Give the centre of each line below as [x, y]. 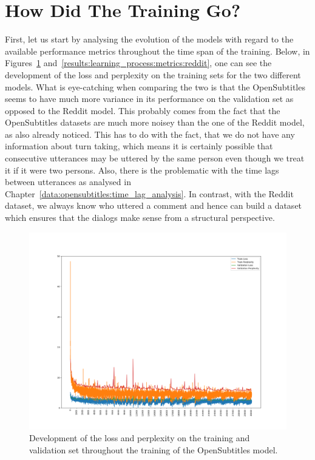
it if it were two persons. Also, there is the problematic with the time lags [142, 170]
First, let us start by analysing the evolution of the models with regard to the [149, 39]
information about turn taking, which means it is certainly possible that [139, 146]
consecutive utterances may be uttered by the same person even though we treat [155, 158]
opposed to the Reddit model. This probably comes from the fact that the [143, 110]
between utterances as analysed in [68, 182]
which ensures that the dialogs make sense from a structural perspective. [140, 218]
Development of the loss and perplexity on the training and [140, 438]
